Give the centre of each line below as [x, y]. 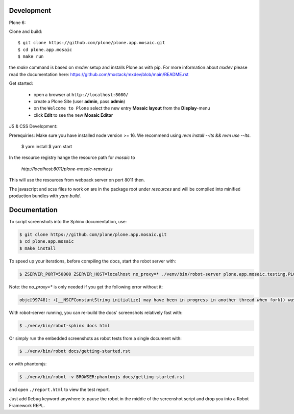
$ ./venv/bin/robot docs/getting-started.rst [75, 351]
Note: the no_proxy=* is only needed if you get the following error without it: [86, 286]
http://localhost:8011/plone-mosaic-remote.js [67, 169]
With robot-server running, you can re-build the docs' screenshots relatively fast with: [96, 312]
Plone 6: [17, 23]
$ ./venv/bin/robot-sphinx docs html [65, 325]
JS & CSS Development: [33, 126]
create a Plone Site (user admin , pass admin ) [79, 102]
